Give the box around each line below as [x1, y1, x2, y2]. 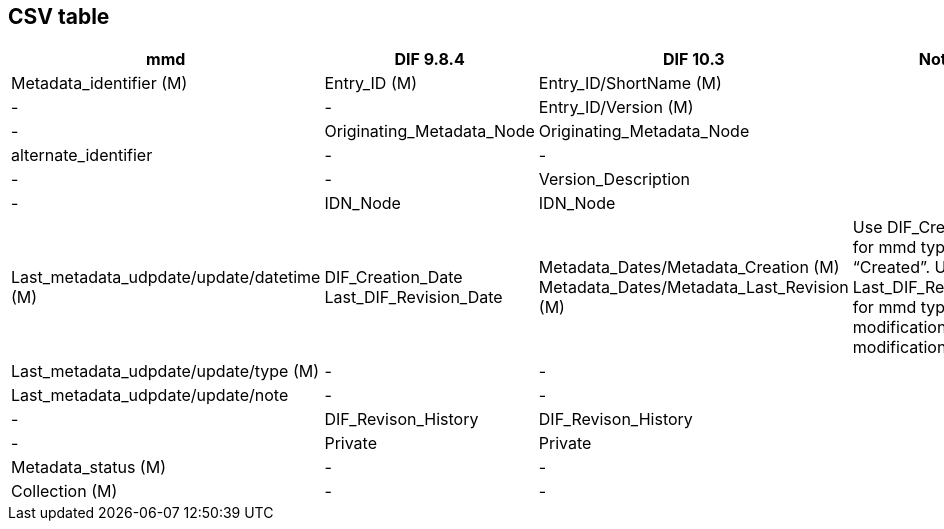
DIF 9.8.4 [394, 49, 465, 70]
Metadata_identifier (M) [11, 73, 188, 94]
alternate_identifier [11, 145, 153, 166]
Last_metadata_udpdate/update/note [11, 385, 289, 406]
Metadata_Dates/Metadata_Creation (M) [538, 257, 840, 278]
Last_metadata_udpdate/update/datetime [11, 267, 321, 288]
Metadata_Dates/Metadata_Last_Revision [538, 277, 849, 298]
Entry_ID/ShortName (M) [538, 73, 722, 94]
